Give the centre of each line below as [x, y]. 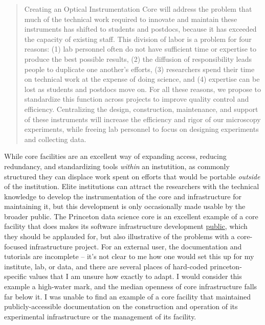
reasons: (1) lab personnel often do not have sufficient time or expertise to [140, 49]
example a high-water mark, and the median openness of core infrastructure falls [131, 286]
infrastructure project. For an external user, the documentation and [136, 246]
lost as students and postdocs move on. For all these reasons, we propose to [143, 89]
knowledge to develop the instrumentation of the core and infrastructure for [123, 196]
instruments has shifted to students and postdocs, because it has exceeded [140, 29]
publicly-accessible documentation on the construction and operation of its [121, 306]
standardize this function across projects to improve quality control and [137, 99]
